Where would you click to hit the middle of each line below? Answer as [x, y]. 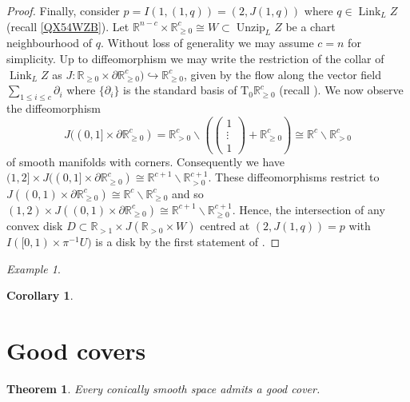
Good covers [76, 350]
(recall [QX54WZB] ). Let [68, 26]
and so [188, 193]
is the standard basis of [180, 90]
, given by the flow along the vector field [283, 74]
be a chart [310, 26]
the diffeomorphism [54, 107]
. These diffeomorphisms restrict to [294, 177]
